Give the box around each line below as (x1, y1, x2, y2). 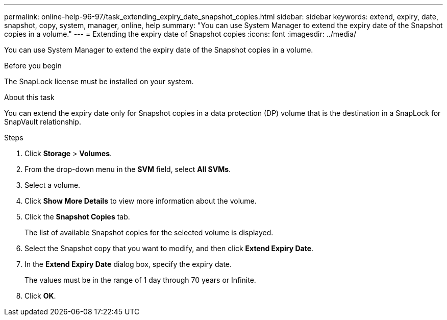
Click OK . (24, 291, 56, 300)
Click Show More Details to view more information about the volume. (24, 196, 257, 205)
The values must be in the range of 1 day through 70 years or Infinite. (24, 276, 256, 284)
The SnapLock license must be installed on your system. (4, 77, 194, 86)
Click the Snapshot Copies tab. (24, 212, 130, 221)
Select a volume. (24, 181, 81, 189)
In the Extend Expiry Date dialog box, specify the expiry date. (24, 260, 232, 268)
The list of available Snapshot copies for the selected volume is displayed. (24, 228, 274, 237)
